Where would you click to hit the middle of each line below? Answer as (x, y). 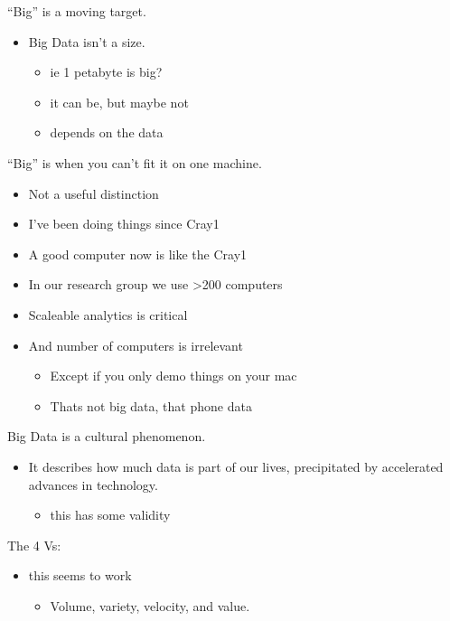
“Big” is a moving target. (77, 11)
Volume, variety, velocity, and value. (150, 605)
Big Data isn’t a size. (87, 41)
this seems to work (80, 575)
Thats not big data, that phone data (151, 405)
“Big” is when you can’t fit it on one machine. (135, 162)
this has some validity (110, 515)
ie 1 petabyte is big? (106, 72)
